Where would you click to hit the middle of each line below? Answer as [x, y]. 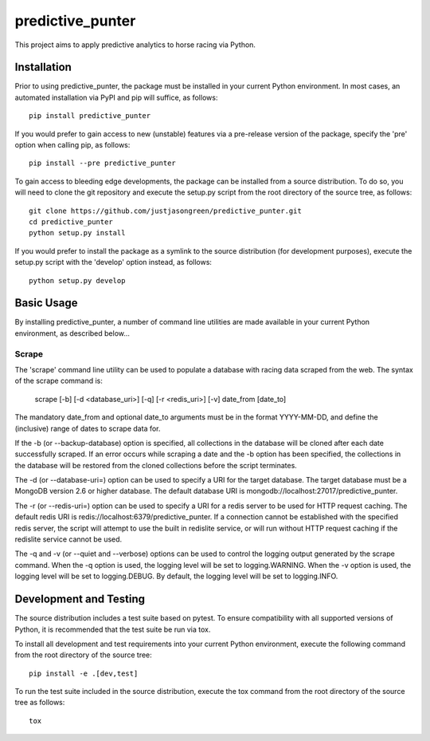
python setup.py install [77, 233]
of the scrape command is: [59, 381]
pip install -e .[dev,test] [84, 673]
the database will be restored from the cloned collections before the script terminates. [156, 465]
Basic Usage [46, 303]
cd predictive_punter [71, 222]
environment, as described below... [72, 333]
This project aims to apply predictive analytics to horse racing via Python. [135, 45]
